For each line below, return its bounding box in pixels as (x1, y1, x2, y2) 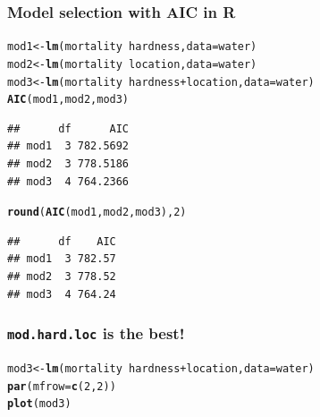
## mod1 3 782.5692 (7, 140, 130, 153)
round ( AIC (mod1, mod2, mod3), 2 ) (7, 206, 187, 219)
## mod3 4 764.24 (7, 287, 116, 301)
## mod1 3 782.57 (7, 252, 116, 266)
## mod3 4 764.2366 (7, 174, 130, 188)
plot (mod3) (7, 397, 72, 411)
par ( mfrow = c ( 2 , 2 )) (7, 379, 116, 393)
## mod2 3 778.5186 (7, 157, 130, 171)
